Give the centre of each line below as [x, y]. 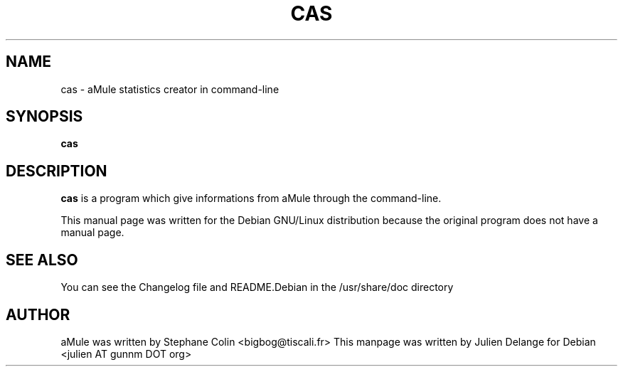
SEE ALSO [42, 260]
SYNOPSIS [44, 117]
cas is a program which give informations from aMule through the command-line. [251, 198]
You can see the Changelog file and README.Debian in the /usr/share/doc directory [257, 287]
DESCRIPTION [57, 171]
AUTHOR [38, 314]
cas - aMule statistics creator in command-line [170, 89]
